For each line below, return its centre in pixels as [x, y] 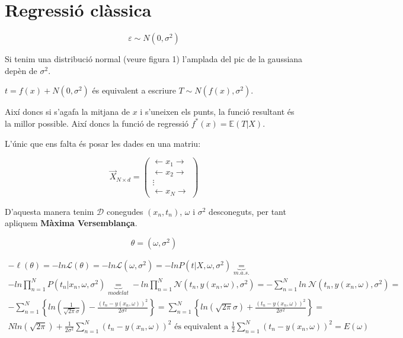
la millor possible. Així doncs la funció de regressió [97, 123]
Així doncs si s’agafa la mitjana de [68, 112]
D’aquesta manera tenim [49, 211]
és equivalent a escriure [134, 90]
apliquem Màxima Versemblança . [71, 223]
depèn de [21, 70]
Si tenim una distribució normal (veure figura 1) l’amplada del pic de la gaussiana [154, 59]
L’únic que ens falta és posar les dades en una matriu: [103, 143]
